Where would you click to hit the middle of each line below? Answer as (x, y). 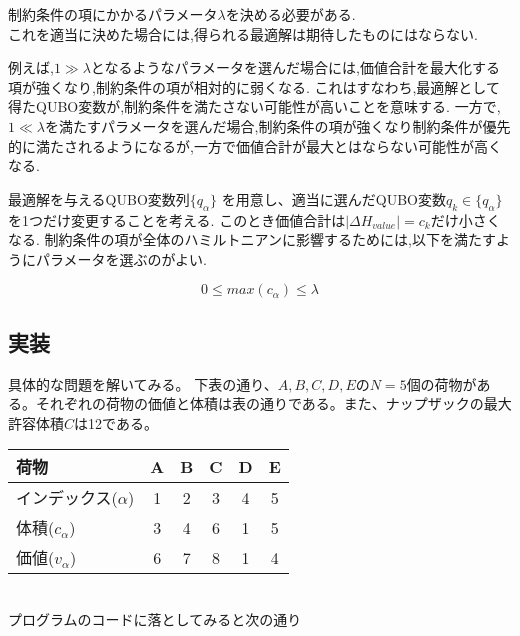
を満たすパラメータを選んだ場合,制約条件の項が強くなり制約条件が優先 (277, 125)
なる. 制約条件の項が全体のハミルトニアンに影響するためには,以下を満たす (252, 239)
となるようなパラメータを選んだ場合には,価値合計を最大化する (295, 67)
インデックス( (67, 498)
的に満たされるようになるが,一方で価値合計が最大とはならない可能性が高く (255, 145)
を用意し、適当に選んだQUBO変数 (333, 198)
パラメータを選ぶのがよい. (121, 258)
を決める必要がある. (290, 14)
